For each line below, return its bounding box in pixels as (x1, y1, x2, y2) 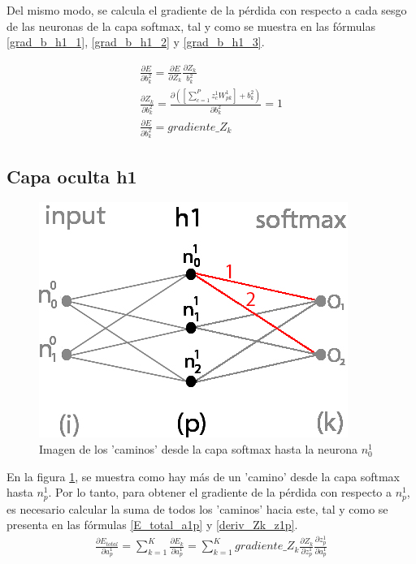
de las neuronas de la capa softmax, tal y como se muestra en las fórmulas (6, 17, 376, 34)
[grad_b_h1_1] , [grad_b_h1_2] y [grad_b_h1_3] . (6, 33, 265, 50)
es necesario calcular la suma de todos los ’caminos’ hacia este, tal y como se (6, 500, 388, 517)
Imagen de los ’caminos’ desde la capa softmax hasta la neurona (39, 441, 357, 458)
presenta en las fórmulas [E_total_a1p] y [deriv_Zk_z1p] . (6, 516, 298, 533)
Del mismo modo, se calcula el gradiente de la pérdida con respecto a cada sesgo (6, 2, 407, 18)
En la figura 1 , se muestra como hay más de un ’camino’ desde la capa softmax (6, 467, 401, 484)
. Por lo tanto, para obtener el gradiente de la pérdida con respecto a (48, 484, 392, 501)
